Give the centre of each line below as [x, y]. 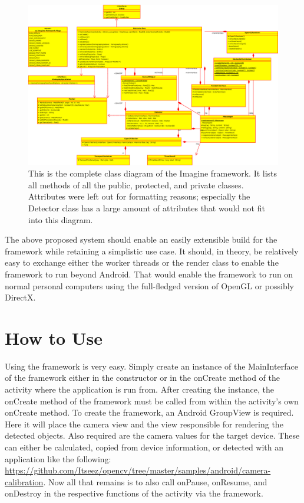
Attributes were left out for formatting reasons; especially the [139, 196]
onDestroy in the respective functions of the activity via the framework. [134, 493]
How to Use [54, 337]
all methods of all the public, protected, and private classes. [136, 184]
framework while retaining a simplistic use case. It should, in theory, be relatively [152, 251]
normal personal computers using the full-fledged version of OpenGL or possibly [149, 285]
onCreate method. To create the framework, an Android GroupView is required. [149, 412]
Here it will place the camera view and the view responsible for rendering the [144, 424]
